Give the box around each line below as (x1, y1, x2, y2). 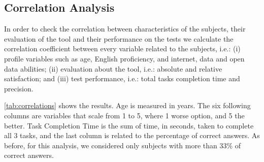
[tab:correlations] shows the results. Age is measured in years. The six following (4, 100, 251, 111)
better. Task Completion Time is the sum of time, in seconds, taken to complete (4, 120, 254, 131)
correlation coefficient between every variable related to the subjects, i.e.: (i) (4, 43, 241, 54)
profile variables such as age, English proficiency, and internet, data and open (4, 53, 245, 63)
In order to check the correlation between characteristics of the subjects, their (4, 23, 246, 34)
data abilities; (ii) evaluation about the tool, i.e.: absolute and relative (4, 63, 222, 74)
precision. (4, 83, 34, 93)
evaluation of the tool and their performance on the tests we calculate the (4, 33, 234, 44)
